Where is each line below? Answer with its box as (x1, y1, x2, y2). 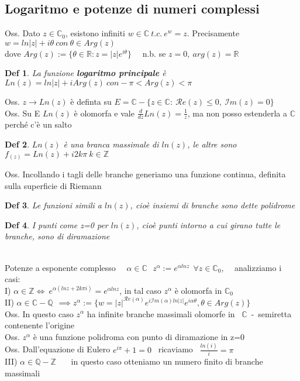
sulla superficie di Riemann (5, 179, 102, 191)
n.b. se (142, 47, 166, 59)
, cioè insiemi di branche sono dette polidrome (130, 199, 295, 211)
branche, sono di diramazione (5, 230, 110, 242)
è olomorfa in (174, 284, 222, 296)
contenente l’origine (5, 319, 75, 331)
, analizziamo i (221, 261, 282, 273)
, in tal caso (119, 284, 161, 296)
